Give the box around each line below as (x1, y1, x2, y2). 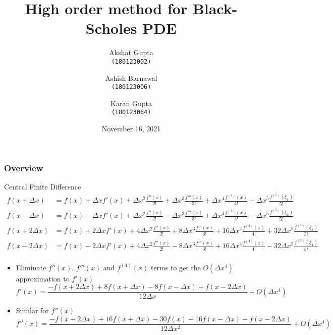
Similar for (16, 305, 49, 316)
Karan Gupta (110, 98, 152, 108)
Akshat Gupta (109, 47, 153, 58)
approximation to (16, 273, 70, 283)
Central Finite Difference (4, 181, 81, 192)
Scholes (85, 18, 137, 38)
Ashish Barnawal (105, 72, 157, 83)
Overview (4, 161, 43, 174)
